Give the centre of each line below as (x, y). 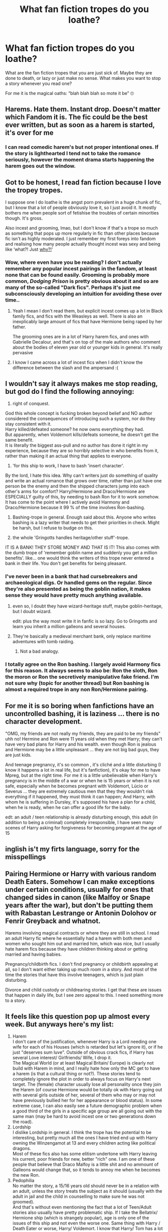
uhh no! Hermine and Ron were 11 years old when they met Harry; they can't (84, 739)
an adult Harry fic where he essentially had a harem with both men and (78, 939)
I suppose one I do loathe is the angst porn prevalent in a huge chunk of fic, (83, 202)
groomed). (23, 1202)
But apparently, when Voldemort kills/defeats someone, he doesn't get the (82, 435)
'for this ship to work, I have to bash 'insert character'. (68, 466)
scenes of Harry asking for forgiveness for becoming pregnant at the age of (83, 828)
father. (19, 327)
